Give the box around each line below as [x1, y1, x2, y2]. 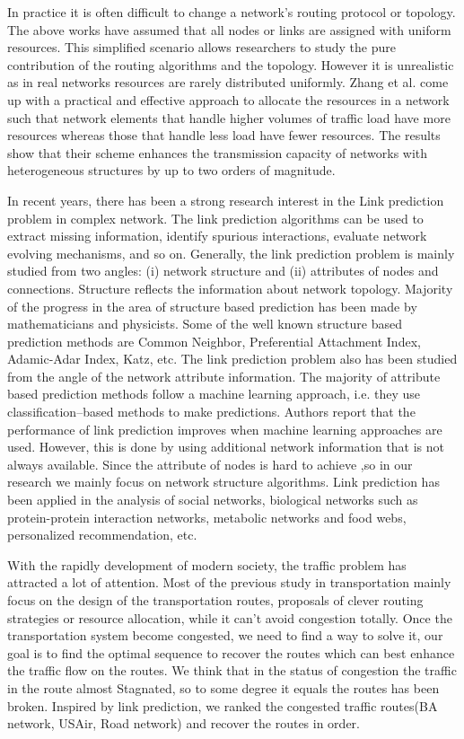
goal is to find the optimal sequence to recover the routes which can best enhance [7, 643, 455, 662]
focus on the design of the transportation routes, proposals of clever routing [7, 591, 424, 609]
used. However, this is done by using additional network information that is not [7, 437, 445, 456]
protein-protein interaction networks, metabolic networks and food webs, [7, 507, 407, 526]
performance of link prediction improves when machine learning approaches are [7, 419, 442, 438]
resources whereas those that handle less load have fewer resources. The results [7, 126, 441, 145]
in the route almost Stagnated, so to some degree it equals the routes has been [7, 678, 440, 697]
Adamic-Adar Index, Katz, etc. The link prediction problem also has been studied [7, 349, 458, 368]
